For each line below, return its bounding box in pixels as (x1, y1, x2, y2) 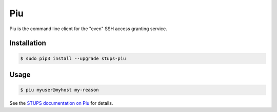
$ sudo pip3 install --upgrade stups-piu (20, 55, 126, 61)
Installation (9, 39, 46, 48)
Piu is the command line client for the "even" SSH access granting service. (9, 26, 167, 32)
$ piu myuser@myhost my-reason (20, 87, 100, 93)
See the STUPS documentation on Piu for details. (9, 100, 113, 106)
